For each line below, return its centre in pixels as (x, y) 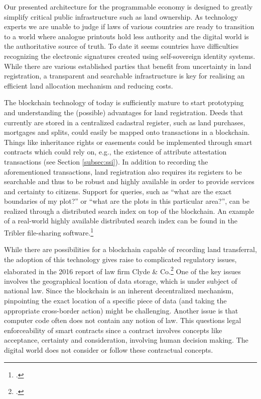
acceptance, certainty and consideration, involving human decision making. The (126, 340)
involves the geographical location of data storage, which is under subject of (121, 281)
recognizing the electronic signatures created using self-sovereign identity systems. (130, 56)
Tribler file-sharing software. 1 (49, 232)
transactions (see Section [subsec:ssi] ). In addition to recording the (106, 161)
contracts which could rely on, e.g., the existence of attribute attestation (115, 152)
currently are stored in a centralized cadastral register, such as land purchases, (125, 122)
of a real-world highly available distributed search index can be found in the (121, 221)
